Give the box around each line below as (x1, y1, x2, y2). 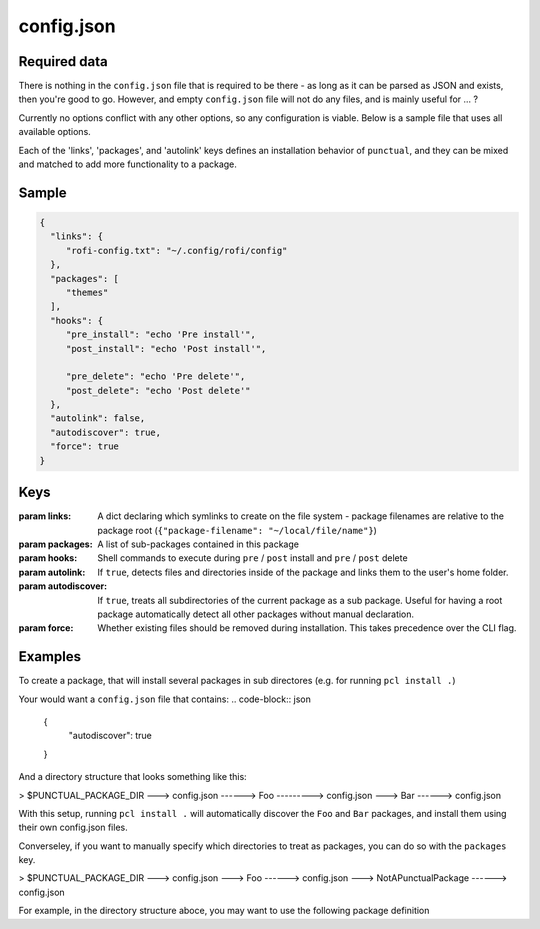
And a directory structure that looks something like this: (18, 771, 247, 783)
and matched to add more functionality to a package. (18, 158, 237, 170)
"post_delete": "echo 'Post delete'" (65, 385, 251, 396)
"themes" (65, 286, 109, 298)
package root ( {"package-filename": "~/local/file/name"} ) (97, 524, 377, 536)
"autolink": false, (50, 413, 146, 424)
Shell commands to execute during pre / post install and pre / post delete (97, 552, 409, 564)
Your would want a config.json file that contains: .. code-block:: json (18, 693, 312, 705)
